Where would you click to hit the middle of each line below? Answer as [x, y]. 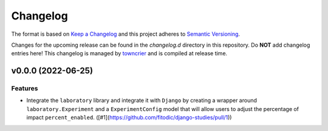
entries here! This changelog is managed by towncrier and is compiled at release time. [119, 53]
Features [25, 89]
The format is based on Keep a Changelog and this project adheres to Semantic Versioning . [125, 34]
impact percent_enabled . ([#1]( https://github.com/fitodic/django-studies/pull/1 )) [129, 118]
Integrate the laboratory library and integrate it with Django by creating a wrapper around [142, 101]
